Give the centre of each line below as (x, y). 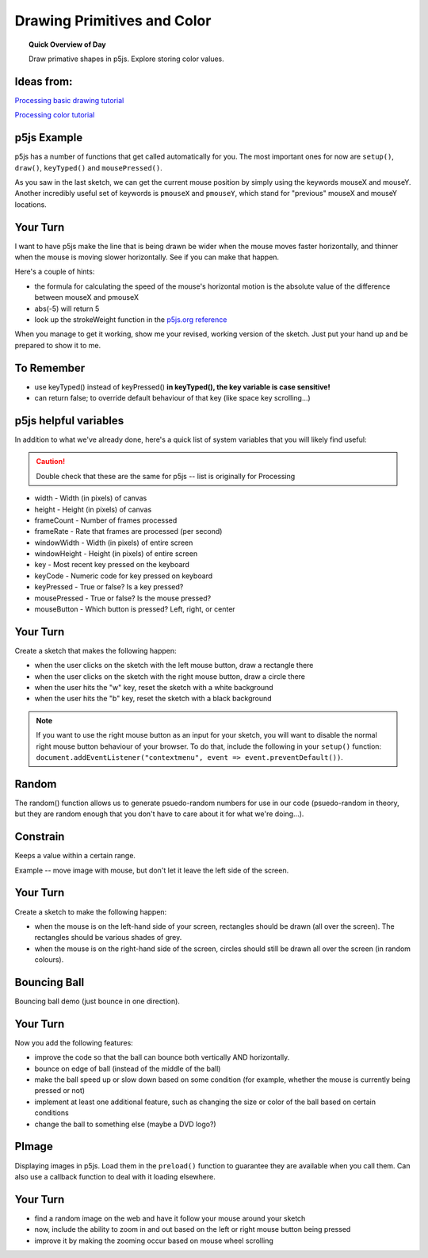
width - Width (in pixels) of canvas (91, 498)
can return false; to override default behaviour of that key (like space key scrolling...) (172, 398)
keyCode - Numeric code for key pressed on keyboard (124, 576)
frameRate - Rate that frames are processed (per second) (128, 531)
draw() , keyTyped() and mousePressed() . (88, 167)
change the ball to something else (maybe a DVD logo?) (126, 1124)
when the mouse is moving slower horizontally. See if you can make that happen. (147, 257)
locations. (31, 204)
